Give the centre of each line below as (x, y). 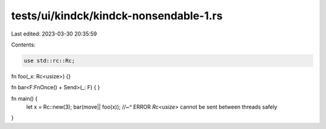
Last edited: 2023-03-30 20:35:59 (54, 34)
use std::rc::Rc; (50, 61)
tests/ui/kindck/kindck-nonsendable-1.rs (117, 16)
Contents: (23, 45)
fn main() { (24, 98)
